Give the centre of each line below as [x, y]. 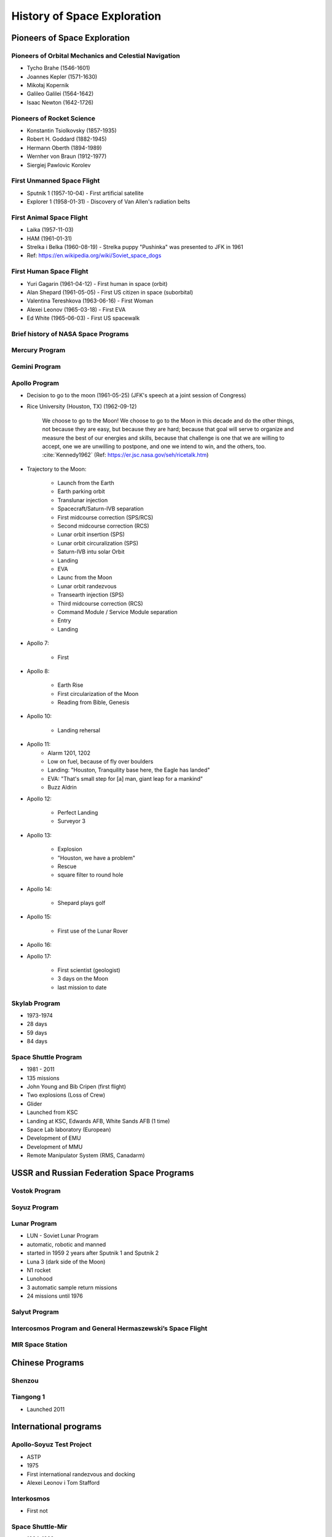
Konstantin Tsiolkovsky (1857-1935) [72, 131]
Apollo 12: [39, 799]
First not [38, 1511]
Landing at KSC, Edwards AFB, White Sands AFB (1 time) [98, 1121]
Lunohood [40, 1279]
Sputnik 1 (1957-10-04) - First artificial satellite [85, 193]
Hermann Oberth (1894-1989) [64, 148]
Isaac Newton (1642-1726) [60, 102]
